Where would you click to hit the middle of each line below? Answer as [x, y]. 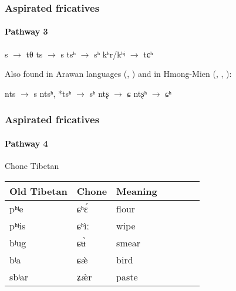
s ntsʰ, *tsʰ [53, 93]
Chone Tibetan [32, 166]
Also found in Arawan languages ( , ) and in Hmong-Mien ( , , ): [118, 74]
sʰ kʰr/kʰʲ [110, 54]
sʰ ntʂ [99, 93]
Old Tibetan [38, 191]
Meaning [137, 191]
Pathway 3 [26, 31]
